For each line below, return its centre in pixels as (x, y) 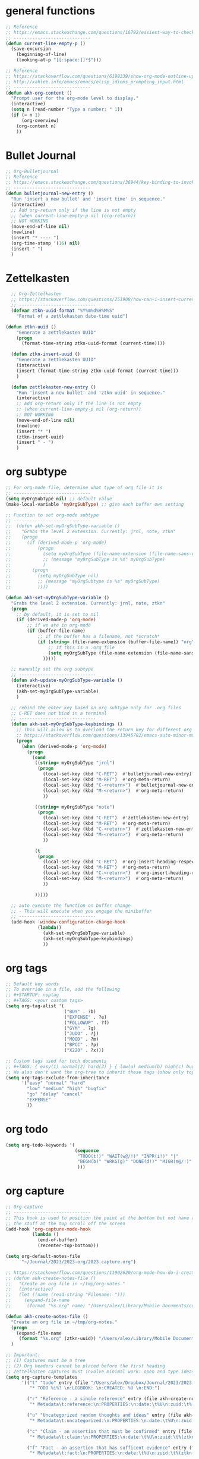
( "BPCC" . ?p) (81, 1045)
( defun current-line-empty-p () (45, 43)
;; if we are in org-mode (59, 625)
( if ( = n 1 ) (26, 115)
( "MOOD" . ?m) (81, 1040)
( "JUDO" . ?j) (81, 1034)
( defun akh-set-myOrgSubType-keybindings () (67, 724)
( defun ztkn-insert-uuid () (46, 354)
